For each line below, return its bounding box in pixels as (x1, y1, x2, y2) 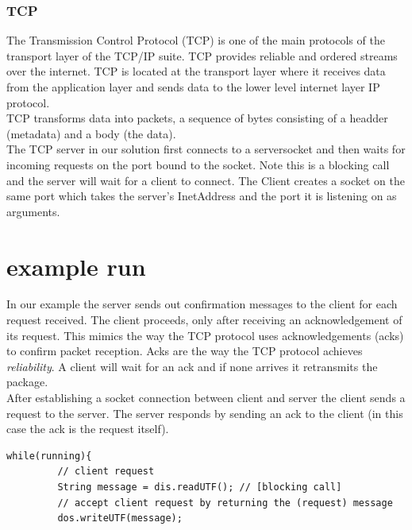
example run (6, 250, 146, 282)
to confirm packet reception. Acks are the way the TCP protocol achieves (6, 342, 363, 359)
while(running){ (6, 450, 92, 462)
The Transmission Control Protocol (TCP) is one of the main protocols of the (6, 32, 385, 48)
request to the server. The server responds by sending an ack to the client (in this (6, 404, 403, 421)
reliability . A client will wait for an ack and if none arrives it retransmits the (6, 358, 378, 374)
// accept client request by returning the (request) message (57, 497, 393, 509)
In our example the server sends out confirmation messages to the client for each (6, 296, 398, 312)
